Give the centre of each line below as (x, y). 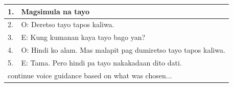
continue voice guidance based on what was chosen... (90, 75)
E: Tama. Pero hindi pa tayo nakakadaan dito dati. (101, 62)
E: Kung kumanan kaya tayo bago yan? (83, 37)
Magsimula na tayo (55, 11)
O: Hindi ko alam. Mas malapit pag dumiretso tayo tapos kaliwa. (123, 50)
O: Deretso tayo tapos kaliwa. (68, 24)
